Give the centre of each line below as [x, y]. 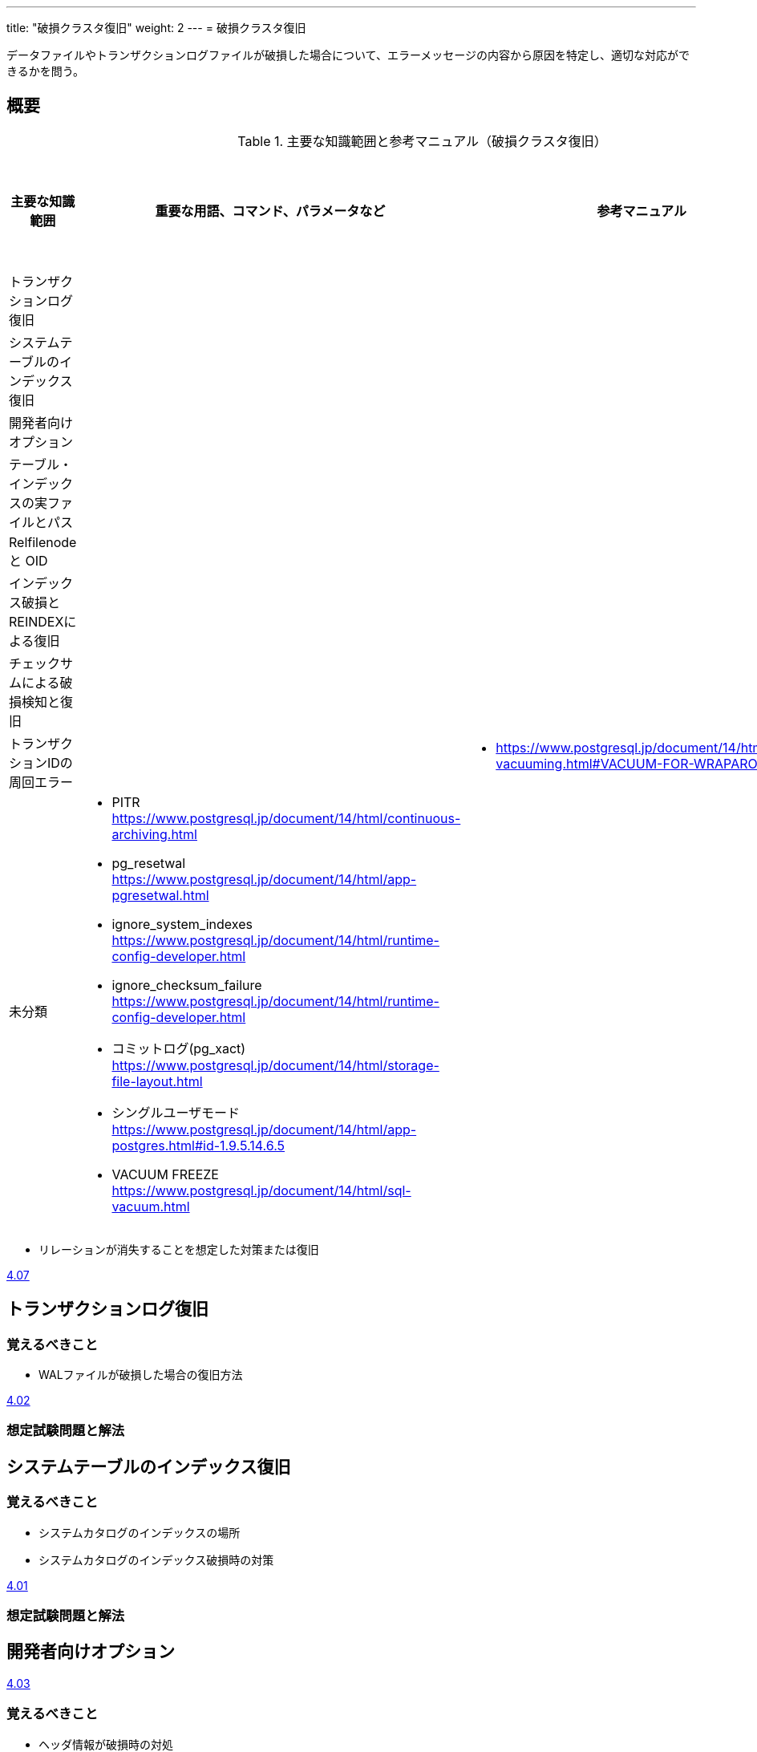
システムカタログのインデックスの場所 [140, 1532]
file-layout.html [157, 1081]
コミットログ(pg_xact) [179, 1048]
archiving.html [154, 834]
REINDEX [36, 621]
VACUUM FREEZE [165, 1174]
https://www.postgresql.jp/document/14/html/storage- [275, 1065]
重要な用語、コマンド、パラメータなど [270, 211]
